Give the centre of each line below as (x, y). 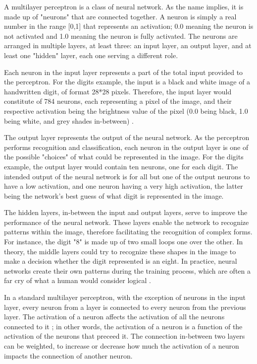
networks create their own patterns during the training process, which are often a (128, 270)
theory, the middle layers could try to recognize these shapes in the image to (120, 251)
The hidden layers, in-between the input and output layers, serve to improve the (126, 212)
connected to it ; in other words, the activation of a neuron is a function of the (123, 326)
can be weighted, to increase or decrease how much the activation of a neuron (122, 346)
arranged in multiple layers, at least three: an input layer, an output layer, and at (128, 45)
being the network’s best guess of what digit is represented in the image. (114, 195)
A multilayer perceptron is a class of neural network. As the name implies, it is (124, 6)
